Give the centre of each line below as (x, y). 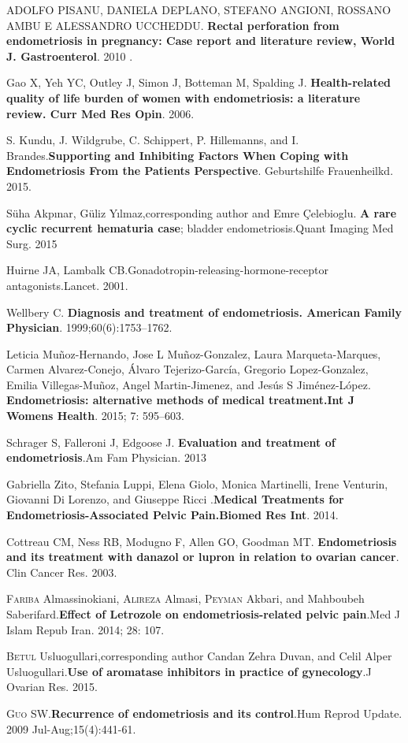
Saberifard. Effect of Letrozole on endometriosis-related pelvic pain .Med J (204, 614)
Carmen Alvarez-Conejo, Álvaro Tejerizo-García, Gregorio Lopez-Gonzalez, (187, 369)
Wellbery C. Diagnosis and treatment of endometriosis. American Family (204, 312)
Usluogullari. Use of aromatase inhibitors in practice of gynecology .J (189, 671)
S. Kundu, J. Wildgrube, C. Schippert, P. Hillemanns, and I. (153, 140)
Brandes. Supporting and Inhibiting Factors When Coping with (178, 155)
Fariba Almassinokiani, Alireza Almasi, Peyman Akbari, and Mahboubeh (185, 598)
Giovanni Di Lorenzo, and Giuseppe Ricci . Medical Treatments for (175, 499)
